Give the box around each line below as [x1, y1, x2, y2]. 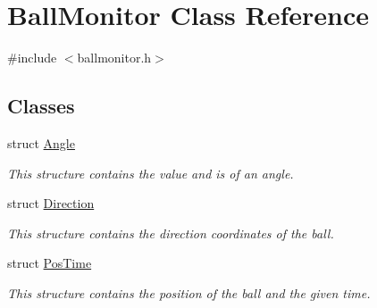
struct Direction [7, 194, 95, 212]
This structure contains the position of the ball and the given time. [7, 283, 371, 302]
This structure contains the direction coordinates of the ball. [7, 223, 334, 242]
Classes [7, 92, 75, 120]
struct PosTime [7, 254, 92, 272]
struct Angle [7, 133, 75, 152]
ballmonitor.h [77, 48, 152, 67]
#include [7, 48, 57, 67]
